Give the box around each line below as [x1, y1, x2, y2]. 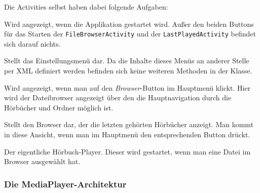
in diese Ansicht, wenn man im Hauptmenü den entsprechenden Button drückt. [4, 129, 250, 139]
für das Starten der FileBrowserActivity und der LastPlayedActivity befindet [4, 28, 256, 39]
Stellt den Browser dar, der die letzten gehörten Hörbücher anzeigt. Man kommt [4, 119, 254, 130]
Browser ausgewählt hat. [4, 156, 81, 167]
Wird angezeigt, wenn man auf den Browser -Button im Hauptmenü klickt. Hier [4, 82, 251, 93]
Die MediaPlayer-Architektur [4, 177, 127, 190]
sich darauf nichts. [4, 38, 61, 49]
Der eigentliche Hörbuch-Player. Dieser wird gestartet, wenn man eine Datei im [4, 146, 251, 157]
